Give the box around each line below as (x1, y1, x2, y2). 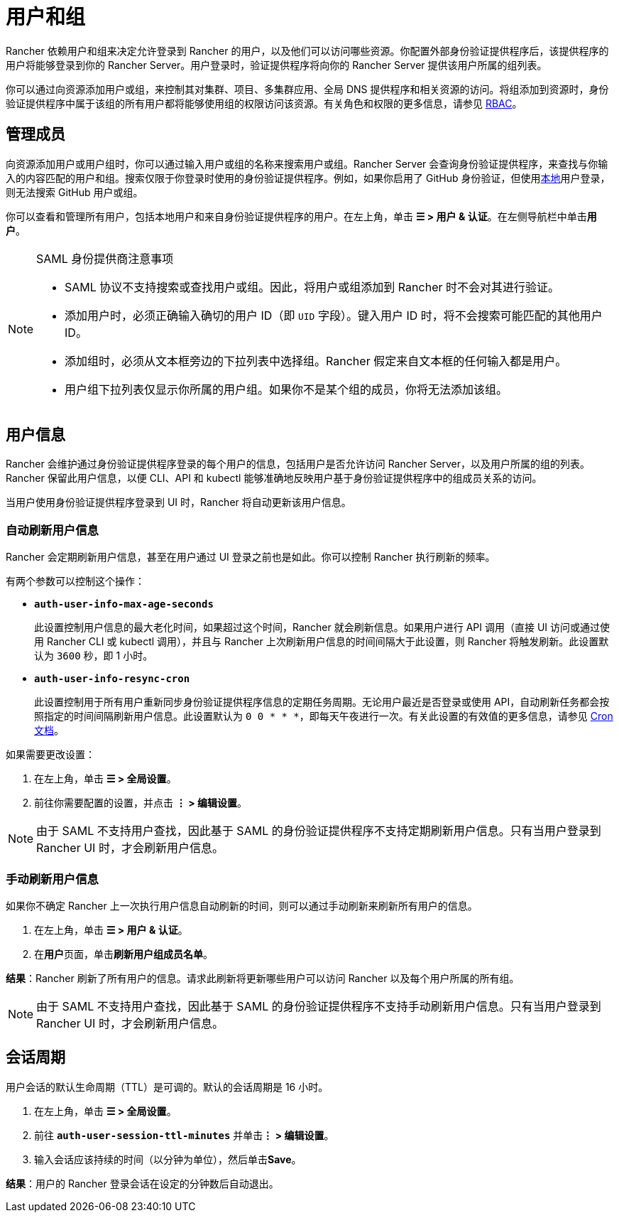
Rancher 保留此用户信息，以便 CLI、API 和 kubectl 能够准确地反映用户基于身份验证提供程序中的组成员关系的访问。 (6, 472, 542, 485)
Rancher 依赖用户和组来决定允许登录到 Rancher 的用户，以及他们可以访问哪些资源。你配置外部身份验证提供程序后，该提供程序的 (6, 44, 609, 57)
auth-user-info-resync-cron (34, 673, 190, 685)
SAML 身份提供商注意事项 (36, 251, 174, 266)
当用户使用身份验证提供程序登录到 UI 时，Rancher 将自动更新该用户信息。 (6, 496, 351, 509)
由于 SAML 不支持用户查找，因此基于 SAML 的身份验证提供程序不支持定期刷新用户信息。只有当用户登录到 (36, 824, 601, 839)
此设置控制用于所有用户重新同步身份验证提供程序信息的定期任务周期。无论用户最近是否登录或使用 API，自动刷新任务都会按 (34, 696, 610, 708)
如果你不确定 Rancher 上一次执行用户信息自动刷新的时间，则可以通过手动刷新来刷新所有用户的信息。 (6, 899, 478, 912)
